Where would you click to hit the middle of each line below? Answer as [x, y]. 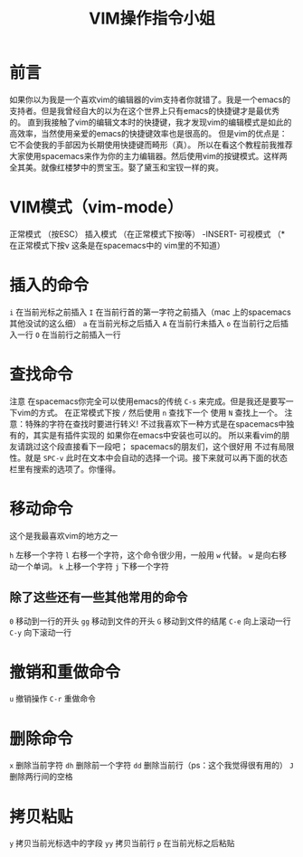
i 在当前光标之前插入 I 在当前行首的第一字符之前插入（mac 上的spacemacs [150, 312]
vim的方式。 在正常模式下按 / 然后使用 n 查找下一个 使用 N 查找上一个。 [150, 412]
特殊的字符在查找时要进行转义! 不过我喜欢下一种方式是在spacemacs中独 [160, 424]
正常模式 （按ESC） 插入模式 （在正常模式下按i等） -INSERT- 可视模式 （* [147, 234]
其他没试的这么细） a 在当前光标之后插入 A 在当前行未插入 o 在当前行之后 [145, 323]
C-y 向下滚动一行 [41, 632]
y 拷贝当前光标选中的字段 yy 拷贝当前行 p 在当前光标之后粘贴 [122, 843]
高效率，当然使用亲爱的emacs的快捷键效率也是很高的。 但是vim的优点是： [148, 133]
